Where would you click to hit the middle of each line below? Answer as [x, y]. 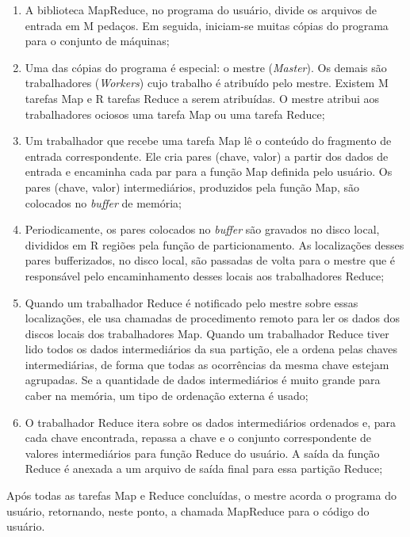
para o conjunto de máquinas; [97, 41]
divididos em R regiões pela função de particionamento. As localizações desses [215, 244]
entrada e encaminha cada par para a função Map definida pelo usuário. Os [209, 171]
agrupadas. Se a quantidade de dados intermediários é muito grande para [203, 380]
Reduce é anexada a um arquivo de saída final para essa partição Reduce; [204, 468]
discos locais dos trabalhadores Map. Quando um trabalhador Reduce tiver [207, 333]
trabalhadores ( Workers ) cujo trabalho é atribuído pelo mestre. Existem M [207, 83]
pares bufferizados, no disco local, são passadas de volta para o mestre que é [210, 260]
